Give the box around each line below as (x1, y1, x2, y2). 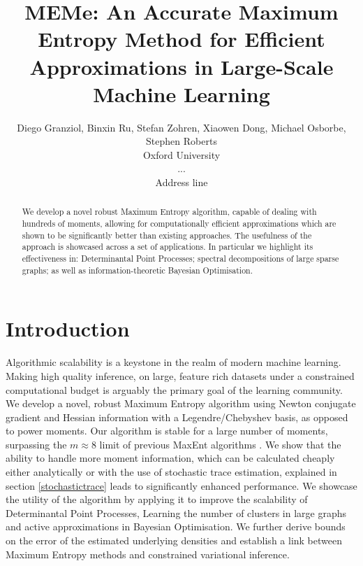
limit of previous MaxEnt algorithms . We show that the (99, 437, 341, 451)
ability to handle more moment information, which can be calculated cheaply (6, 451, 335, 465)
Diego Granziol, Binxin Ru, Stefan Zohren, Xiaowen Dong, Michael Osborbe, (17, 120, 346, 134)
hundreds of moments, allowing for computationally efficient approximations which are (22, 218, 336, 229)
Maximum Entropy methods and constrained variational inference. (6, 546, 290, 561)
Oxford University (142, 147, 221, 162)
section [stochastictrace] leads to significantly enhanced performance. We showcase (6, 478, 357, 493)
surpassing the (6, 437, 67, 451)
